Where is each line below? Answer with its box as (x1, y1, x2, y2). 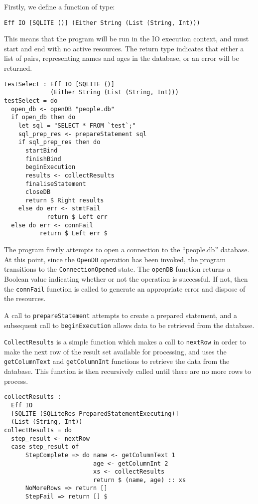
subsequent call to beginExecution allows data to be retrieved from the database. (4, 320, 255, 330)
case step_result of (11, 443, 79, 451)
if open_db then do (11, 114, 76, 121)
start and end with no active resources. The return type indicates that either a (4, 43, 244, 53)
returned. (4, 63, 32, 73)
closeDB (25, 188, 51, 196)
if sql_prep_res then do (18, 139, 101, 146)
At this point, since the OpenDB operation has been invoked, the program (4, 254, 226, 264)
